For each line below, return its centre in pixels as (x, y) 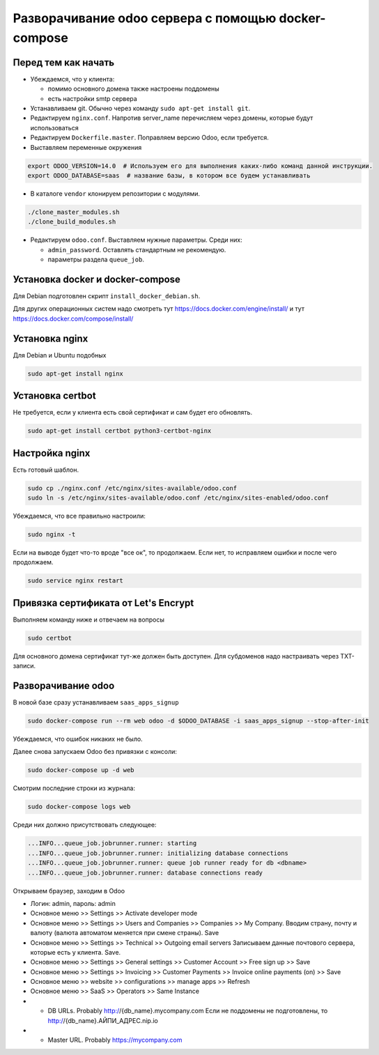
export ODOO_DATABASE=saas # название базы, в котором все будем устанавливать (169, 175)
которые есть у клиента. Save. (76, 952)
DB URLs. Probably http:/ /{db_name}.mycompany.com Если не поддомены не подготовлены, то (188, 1011)
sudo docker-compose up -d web (81, 770)
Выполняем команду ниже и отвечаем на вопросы (89, 619)
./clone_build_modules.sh (72, 222)
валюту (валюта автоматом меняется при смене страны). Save (125, 933)
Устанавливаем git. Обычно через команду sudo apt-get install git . (140, 109)
